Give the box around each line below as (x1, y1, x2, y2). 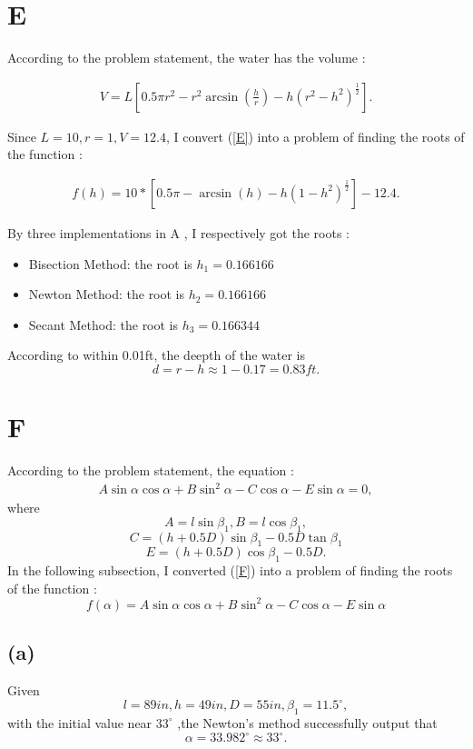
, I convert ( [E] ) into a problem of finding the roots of (165, 126, 465, 145)
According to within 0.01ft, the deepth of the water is (7, 345, 305, 365)
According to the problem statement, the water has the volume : (7, 48, 366, 67)
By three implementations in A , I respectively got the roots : (7, 223, 350, 242)
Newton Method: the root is (28, 285, 185, 304)
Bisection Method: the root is (28, 254, 192, 273)
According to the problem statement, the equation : (7, 461, 294, 480)
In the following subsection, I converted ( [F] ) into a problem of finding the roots (7, 561, 453, 580)
